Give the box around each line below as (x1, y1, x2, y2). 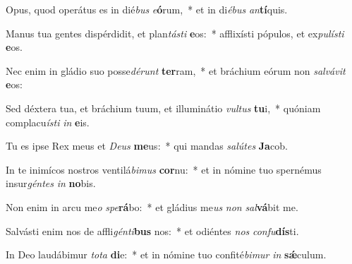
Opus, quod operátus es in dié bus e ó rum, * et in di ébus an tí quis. (6, 2, 288, 16)
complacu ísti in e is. (6, 114, 90, 129)
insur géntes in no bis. (6, 176, 96, 191)
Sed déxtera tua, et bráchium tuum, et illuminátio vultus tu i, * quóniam (6, 100, 321, 115)
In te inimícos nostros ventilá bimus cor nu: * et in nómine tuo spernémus (6, 162, 322, 176)
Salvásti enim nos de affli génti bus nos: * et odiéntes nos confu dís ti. (6, 223, 299, 238)
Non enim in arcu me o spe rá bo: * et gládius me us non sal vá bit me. (6, 199, 298, 214)
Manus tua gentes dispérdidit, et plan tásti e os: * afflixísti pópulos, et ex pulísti (6, 25, 344, 40)
